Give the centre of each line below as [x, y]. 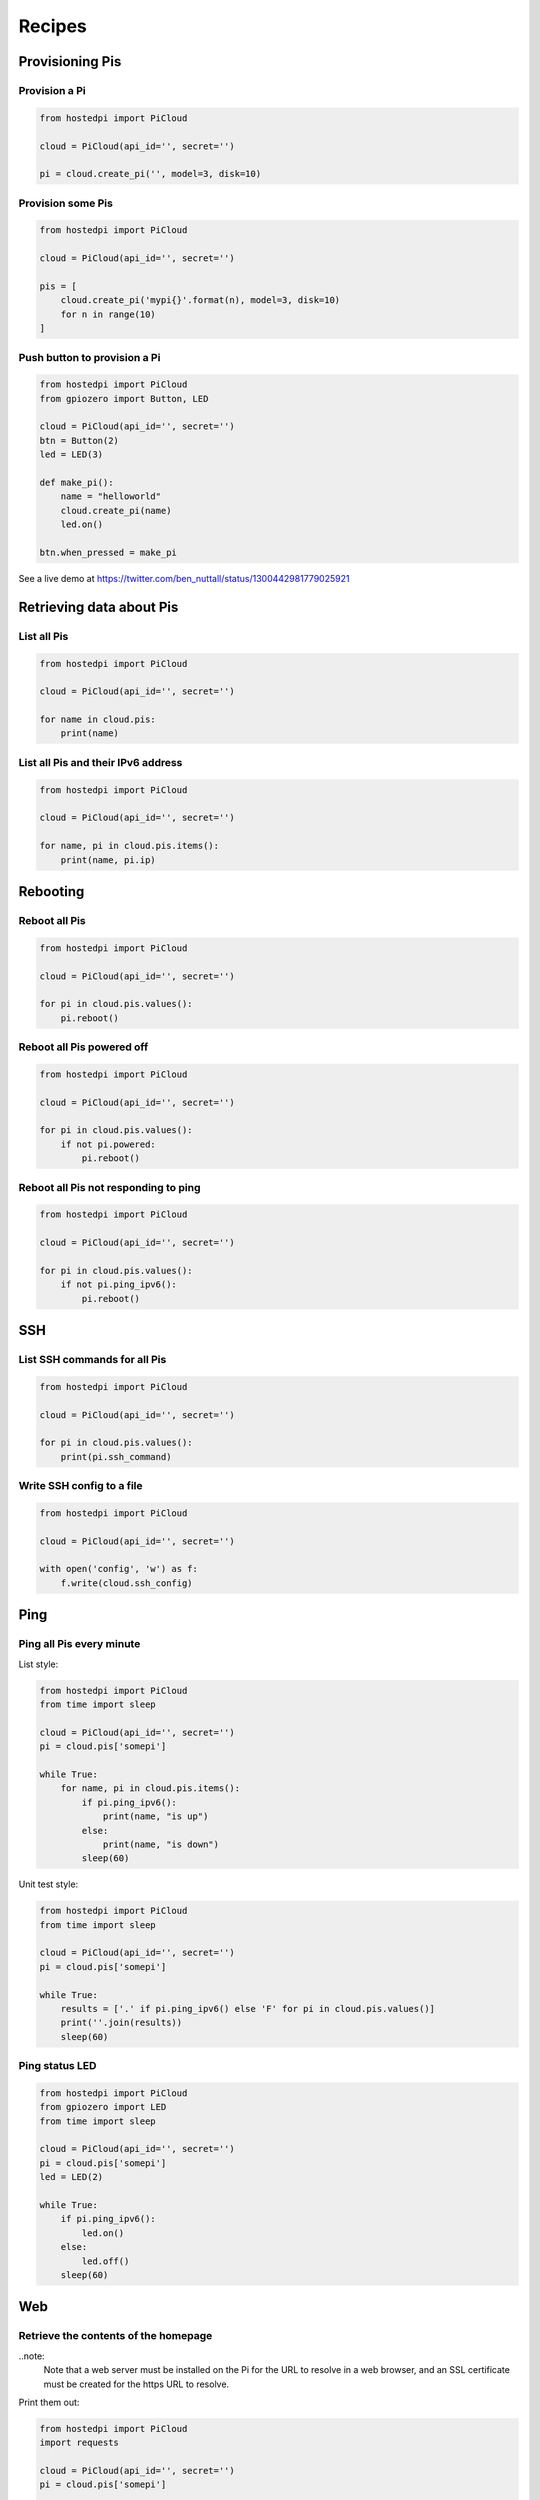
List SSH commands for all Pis [92, 1360]
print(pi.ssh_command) [116, 1456]
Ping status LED [57, 2066]
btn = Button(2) [79, 440]
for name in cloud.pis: [98, 719]
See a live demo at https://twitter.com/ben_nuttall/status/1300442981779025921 [184, 578]
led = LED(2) [71, 2177]
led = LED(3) [71, 454]
